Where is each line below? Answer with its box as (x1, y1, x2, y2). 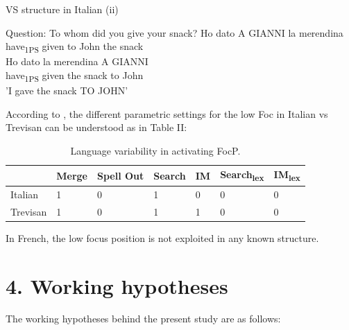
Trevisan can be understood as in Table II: (6, 120, 187, 134)
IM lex (273, 167, 300, 184)
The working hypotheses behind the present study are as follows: (6, 311, 281, 326)
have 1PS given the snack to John (6, 67, 144, 84)
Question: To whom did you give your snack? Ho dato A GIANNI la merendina (6, 25, 343, 40)
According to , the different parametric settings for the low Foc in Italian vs (6, 106, 328, 121)
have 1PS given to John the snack (6, 39, 144, 55)
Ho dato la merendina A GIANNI (6, 54, 148, 69)
